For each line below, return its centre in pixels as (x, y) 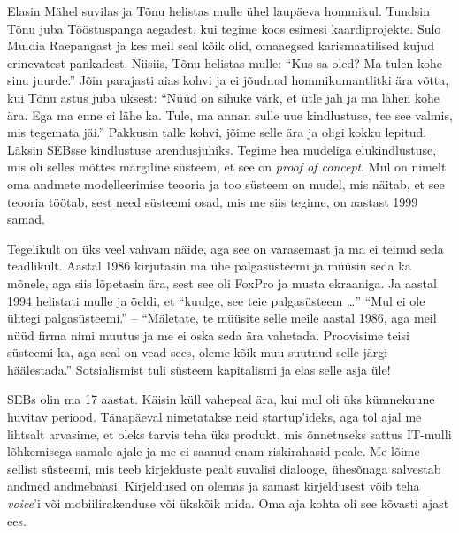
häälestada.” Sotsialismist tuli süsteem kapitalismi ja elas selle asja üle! (199, 369)
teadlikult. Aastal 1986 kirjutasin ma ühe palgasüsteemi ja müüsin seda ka (209, 266)
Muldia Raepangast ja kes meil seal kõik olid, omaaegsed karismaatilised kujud (221, 46)
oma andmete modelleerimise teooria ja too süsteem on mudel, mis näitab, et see (226, 183)
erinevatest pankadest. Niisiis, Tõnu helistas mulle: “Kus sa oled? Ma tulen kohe (225, 62)
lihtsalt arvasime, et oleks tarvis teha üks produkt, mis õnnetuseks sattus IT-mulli (229, 434)
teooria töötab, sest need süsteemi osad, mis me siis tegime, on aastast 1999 (213, 201)
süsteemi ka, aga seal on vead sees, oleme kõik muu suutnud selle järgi (198, 352)
